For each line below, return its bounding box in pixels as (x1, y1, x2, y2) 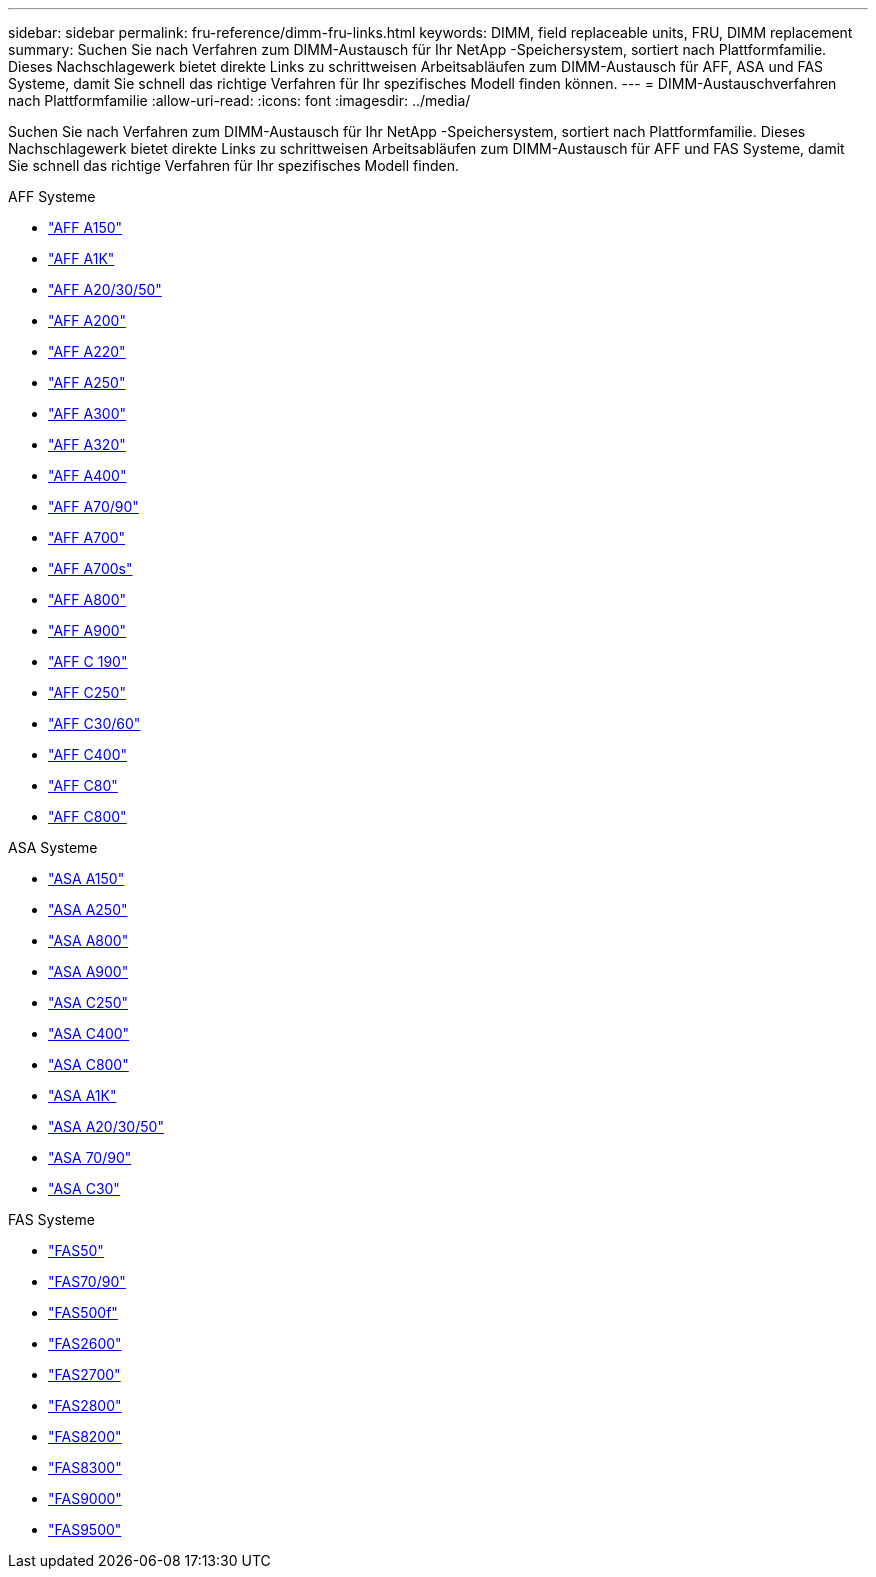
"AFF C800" (48, 808, 127, 825)
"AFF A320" (48, 436, 126, 453)
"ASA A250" (48, 901, 128, 918)
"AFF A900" (48, 622, 127, 639)
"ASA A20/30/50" (48, 1118, 164, 1135)
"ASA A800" (48, 932, 129, 949)
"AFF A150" (48, 219, 123, 236)
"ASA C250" (48, 994, 129, 1011)
